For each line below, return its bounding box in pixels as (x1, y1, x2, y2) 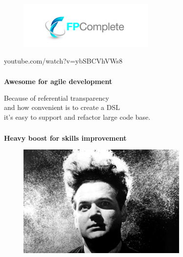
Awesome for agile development (4, 76, 113, 86)
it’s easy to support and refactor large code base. (4, 112, 151, 122)
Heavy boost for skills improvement (4, 132, 127, 143)
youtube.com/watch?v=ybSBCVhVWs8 (4, 55, 123, 65)
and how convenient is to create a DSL (4, 102, 120, 112)
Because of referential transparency (4, 92, 109, 103)
